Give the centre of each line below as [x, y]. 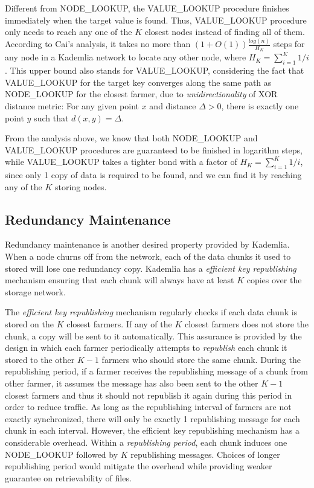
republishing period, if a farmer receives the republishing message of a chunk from [156, 371]
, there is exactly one [260, 105]
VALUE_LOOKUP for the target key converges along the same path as [138, 82]
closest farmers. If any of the [119, 324]
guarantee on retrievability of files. [68, 477]
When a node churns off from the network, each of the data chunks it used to [148, 256]
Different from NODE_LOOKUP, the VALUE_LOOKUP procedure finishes [147, 8]
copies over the [274, 280]
